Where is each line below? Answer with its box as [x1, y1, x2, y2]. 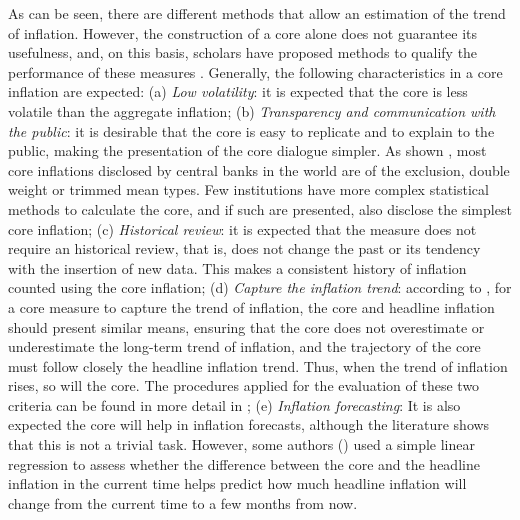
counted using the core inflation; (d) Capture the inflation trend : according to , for [8, 277, 512, 298]
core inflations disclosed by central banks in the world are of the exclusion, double [8, 159, 510, 180]
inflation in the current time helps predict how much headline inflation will [8, 473, 467, 494]
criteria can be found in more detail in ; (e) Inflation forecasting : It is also [8, 394, 461, 415]
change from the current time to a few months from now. [8, 492, 358, 513]
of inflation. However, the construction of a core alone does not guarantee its [8, 22, 477, 43]
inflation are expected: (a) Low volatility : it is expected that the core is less [8, 81, 468, 102]
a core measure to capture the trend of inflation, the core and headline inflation [8, 296, 495, 317]
